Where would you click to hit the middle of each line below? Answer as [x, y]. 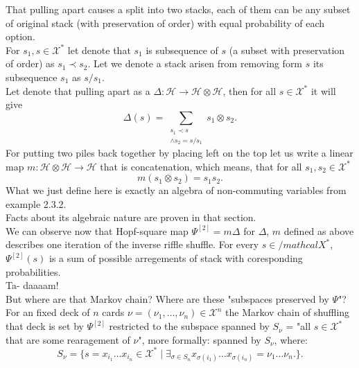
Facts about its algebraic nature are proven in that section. [131, 217]
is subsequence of [182, 50]
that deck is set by [45, 326]
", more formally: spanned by [200, 339]
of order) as [30, 63]
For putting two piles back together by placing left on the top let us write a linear [179, 152]
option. [20, 36]
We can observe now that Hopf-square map [97, 230]
